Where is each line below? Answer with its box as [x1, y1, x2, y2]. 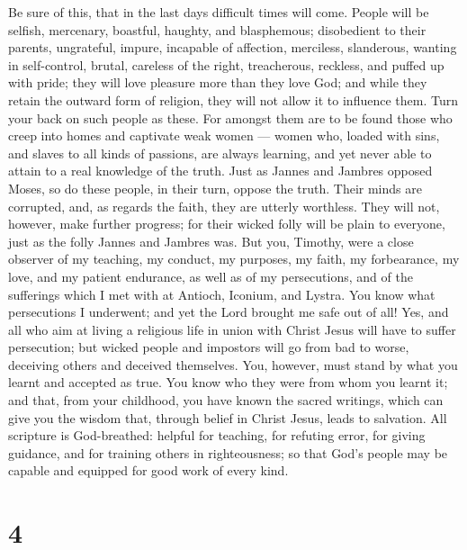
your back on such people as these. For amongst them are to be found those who [8, 108, 453, 127]
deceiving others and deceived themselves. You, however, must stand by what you [8, 355, 458, 374]
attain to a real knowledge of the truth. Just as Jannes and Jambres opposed [8, 161, 433, 180]
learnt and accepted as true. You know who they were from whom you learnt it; [8, 373, 448, 392]
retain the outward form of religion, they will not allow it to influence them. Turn [8, 90, 458, 109]
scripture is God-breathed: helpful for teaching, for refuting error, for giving [8, 426, 426, 445]
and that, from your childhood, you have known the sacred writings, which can [8, 391, 444, 410]
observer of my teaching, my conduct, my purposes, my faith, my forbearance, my [8, 249, 460, 268]
